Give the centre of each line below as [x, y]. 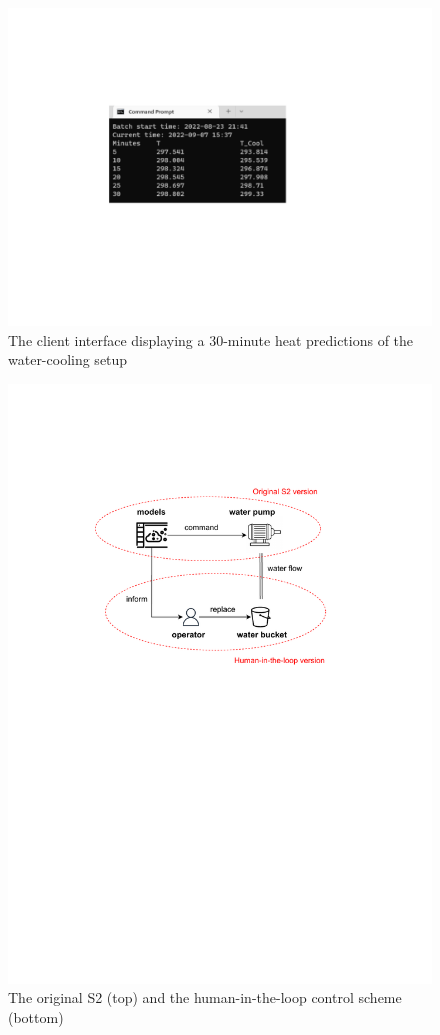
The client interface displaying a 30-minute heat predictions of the [211, 339]
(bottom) [36, 1016]
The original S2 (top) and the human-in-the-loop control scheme [205, 997]
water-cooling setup [68, 359]
